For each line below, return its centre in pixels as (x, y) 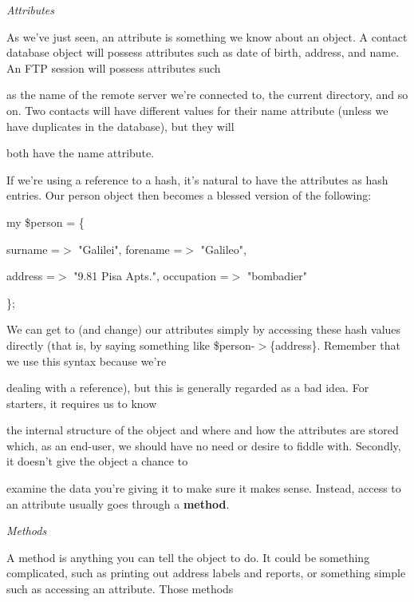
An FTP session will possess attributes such (114, 67)
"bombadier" (277, 276)
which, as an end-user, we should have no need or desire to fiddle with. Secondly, (204, 445)
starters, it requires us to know (82, 403)
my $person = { (45, 222)
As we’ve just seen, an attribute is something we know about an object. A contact (207, 36)
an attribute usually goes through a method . (118, 503)
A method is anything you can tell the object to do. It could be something (188, 557)
